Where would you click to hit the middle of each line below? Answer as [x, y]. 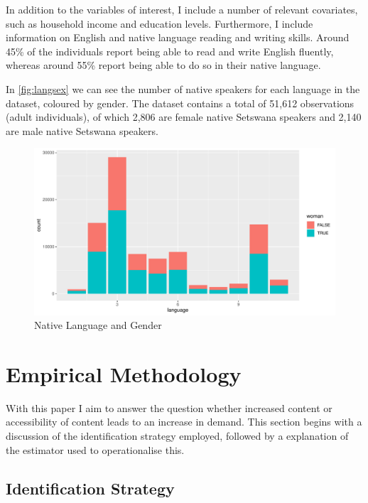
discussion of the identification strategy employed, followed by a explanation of [177, 436]
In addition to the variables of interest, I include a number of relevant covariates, [182, 9]
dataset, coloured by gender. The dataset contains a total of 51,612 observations [180, 103]
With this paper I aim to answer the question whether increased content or [169, 407]
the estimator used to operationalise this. [95, 449]
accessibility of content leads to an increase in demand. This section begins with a [184, 422]
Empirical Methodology [124, 373]
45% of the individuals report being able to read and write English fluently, [170, 51]
